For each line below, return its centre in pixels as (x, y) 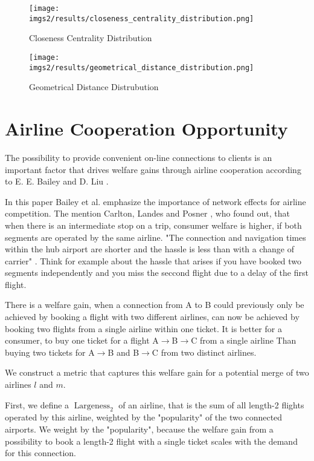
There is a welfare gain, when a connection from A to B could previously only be (155, 305)
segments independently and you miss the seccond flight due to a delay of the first (157, 273)
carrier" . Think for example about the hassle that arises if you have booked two (153, 260)
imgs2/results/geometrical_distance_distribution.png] (142, 67)
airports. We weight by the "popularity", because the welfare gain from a (139, 429)
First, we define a (37, 404)
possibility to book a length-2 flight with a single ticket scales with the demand (151, 441)
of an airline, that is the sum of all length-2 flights (211, 404)
